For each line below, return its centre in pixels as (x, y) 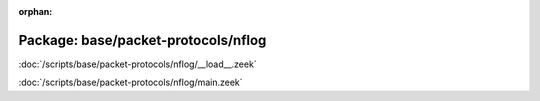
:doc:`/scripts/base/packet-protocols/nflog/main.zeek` (131, 82)
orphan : (35, 11)
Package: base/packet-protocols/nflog (142, 40)
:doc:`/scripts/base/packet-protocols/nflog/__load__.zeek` (137, 64)
